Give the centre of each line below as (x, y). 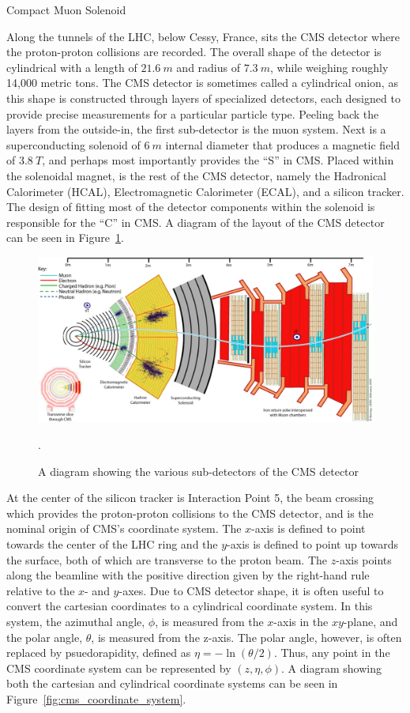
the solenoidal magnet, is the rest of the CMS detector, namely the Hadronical (196, 175)
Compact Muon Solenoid (66, 9)
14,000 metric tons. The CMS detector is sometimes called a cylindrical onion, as (202, 83)
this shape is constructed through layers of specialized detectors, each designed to (203, 98)
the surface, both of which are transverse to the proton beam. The (167, 559)
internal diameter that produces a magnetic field (283, 144)
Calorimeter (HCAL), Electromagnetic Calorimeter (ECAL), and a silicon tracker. (205, 191)
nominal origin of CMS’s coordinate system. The (124, 528)
